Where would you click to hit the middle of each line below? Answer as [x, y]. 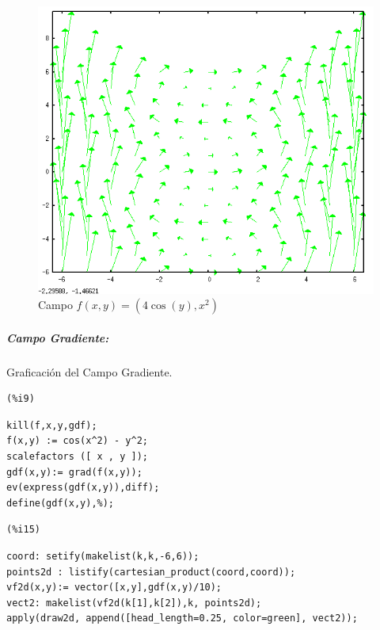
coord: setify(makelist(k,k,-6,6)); [103, 557]
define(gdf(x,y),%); [61, 503]
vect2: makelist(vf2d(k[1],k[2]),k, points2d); [134, 603]
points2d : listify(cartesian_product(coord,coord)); [151, 572]
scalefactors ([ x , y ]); [77, 457]
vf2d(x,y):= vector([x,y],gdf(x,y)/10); [114, 588]
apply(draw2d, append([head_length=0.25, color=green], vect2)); [182, 619]
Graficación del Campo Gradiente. [89, 371]
